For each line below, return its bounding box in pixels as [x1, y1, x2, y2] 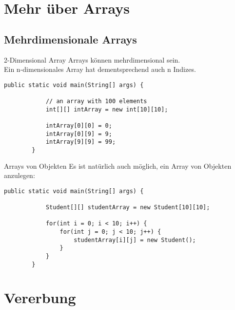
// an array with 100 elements [45, 98, 147, 105]
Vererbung [4, 287, 76, 307]
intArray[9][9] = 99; [45, 138, 116, 146]
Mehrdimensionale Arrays [4, 31, 137, 46]
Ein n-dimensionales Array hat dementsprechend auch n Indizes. [4, 64, 196, 74]
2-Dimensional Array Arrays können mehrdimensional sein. [4, 54, 180, 65]
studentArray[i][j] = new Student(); [74, 236, 196, 244]
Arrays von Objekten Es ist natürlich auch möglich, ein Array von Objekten [4, 160, 232, 171]
